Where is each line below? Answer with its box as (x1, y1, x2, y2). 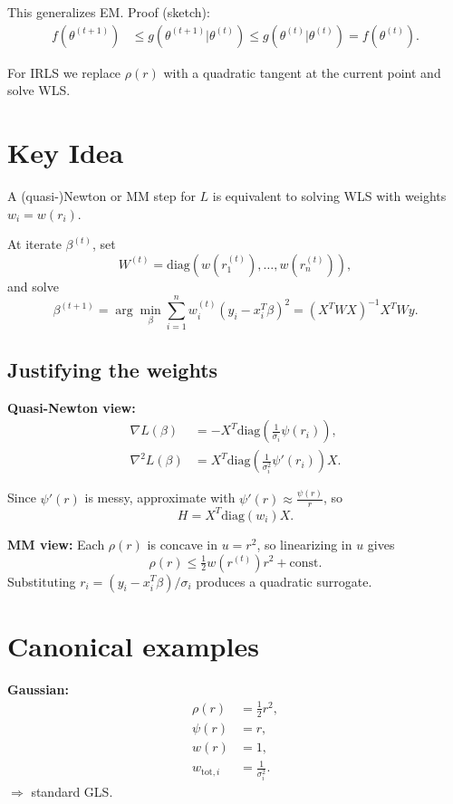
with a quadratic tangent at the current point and (163, 62, 441, 81)
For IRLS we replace (7, 62, 121, 81)
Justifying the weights (7, 355, 218, 383)
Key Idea (7, 134, 124, 170)
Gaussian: (7, 679, 69, 698)
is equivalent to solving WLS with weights (212, 186, 447, 205)
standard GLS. (31, 782, 113, 801)
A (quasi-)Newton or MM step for (7, 186, 196, 205)
